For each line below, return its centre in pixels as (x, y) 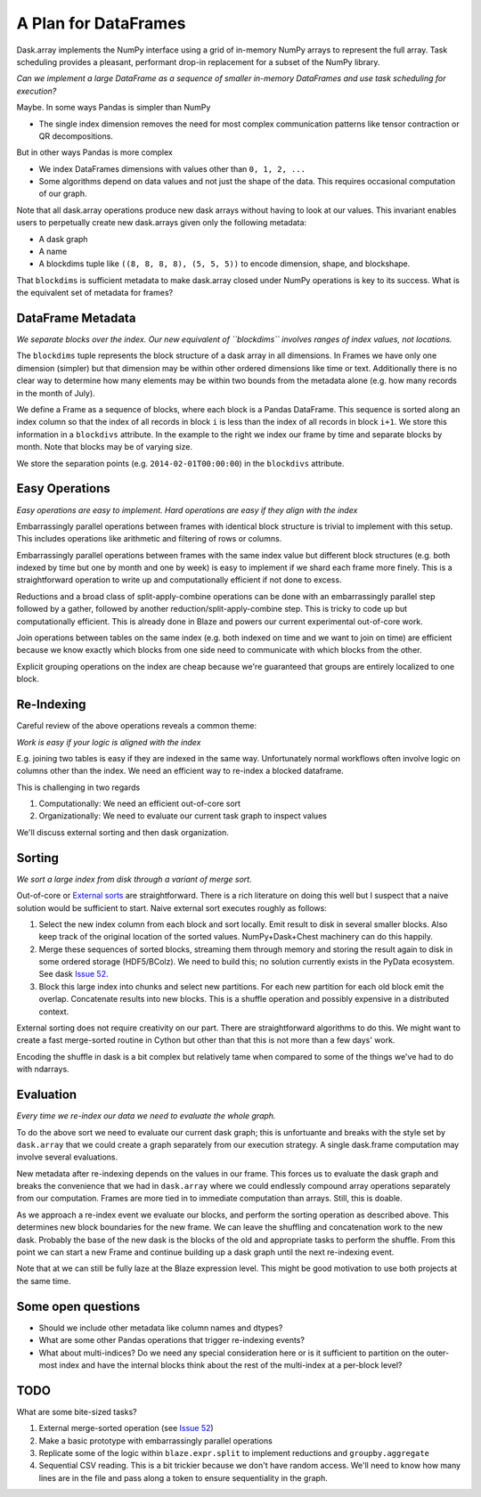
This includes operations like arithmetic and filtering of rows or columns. (149, 539)
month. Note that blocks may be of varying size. (105, 447)
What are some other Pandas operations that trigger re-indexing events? (171, 1340)
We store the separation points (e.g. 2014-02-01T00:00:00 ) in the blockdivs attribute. (180, 463)
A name (53, 252)
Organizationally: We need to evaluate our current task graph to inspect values (183, 816)
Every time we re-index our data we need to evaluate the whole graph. (146, 1116)
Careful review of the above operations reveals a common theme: (137, 726)
